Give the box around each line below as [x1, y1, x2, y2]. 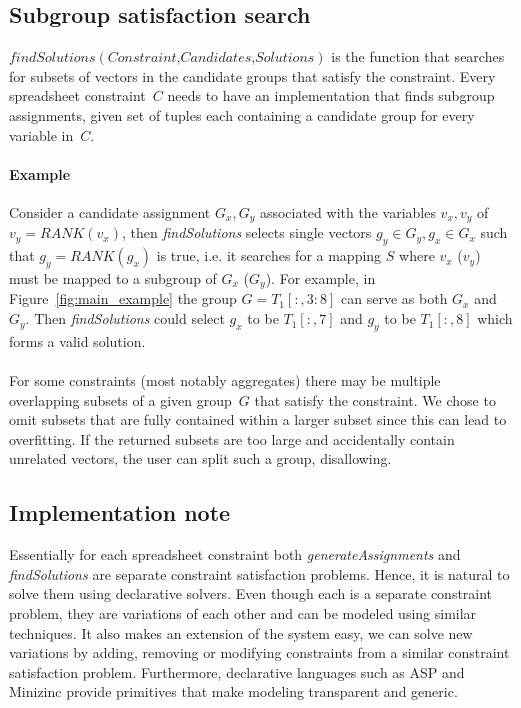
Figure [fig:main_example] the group [9, 288, 237, 309]
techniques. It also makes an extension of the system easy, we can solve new [9, 622, 473, 643]
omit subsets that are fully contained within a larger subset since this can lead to [9, 409, 507, 430]
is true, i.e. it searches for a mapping [156, 245, 382, 266]
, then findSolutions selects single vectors [121, 222, 372, 243]
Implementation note [9, 497, 231, 528]
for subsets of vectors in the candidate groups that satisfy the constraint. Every [9, 65, 496, 86]
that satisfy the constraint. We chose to [254, 389, 496, 410]
